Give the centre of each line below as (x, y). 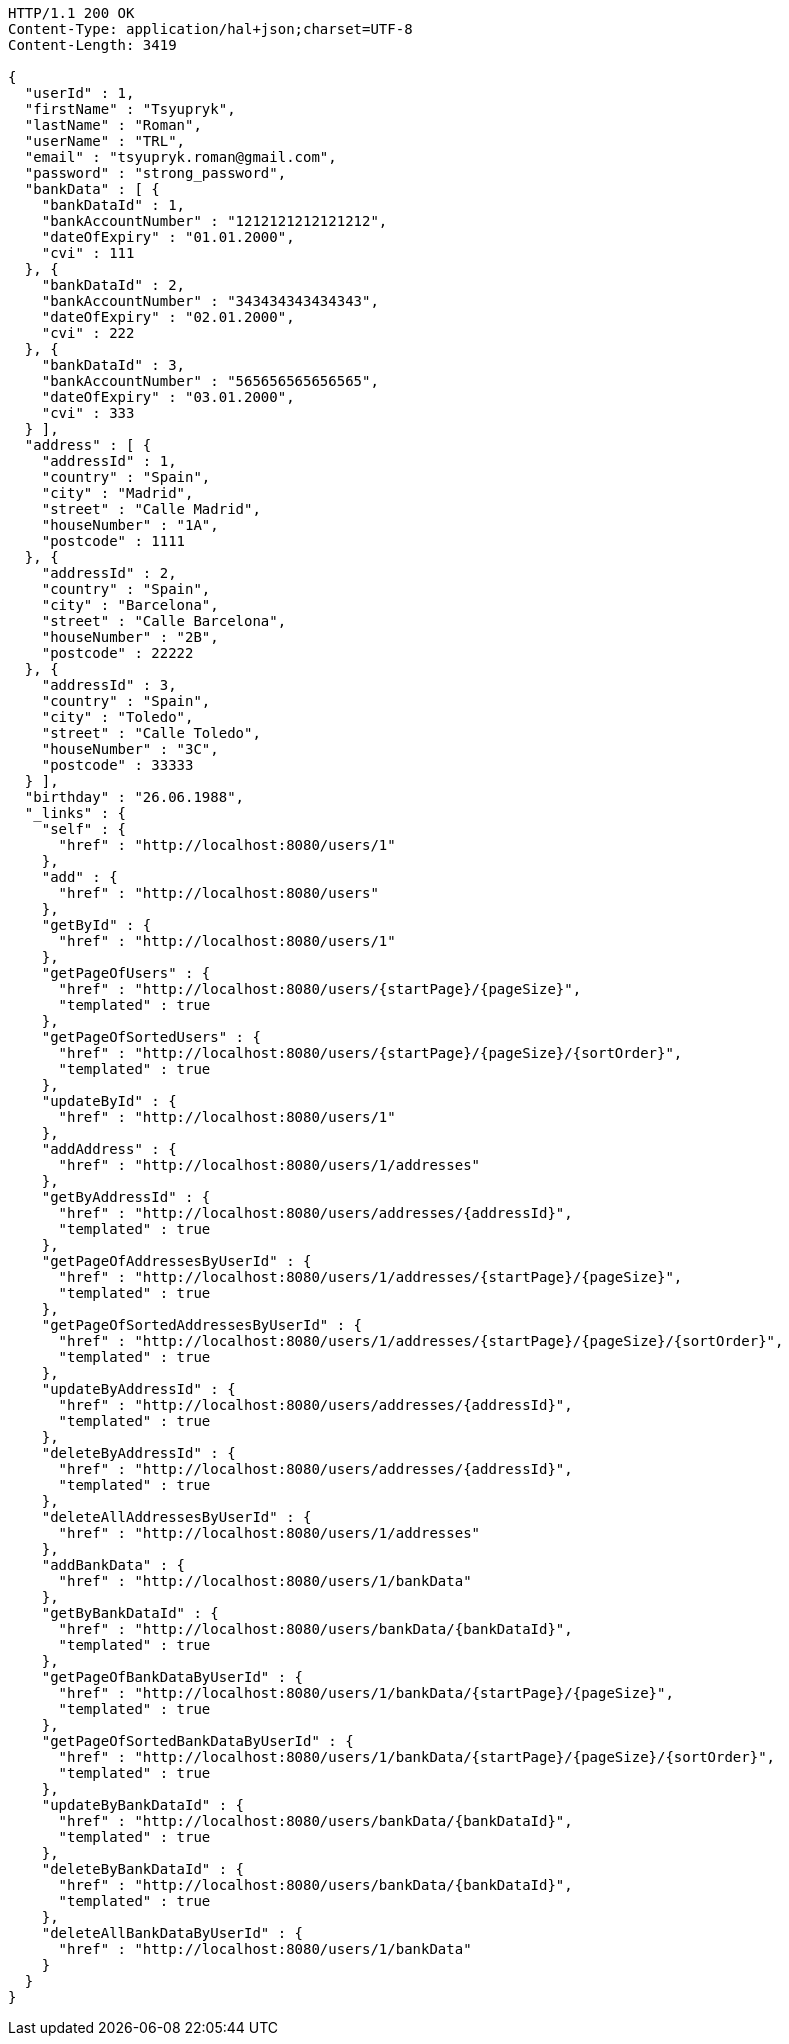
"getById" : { (96, 925)
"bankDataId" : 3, (113, 365)
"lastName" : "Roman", (113, 125)
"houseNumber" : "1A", (130, 525)
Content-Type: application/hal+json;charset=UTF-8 (210, 29)
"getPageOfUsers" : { (126, 973)
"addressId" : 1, (109, 461)
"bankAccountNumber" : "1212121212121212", (214, 221)
